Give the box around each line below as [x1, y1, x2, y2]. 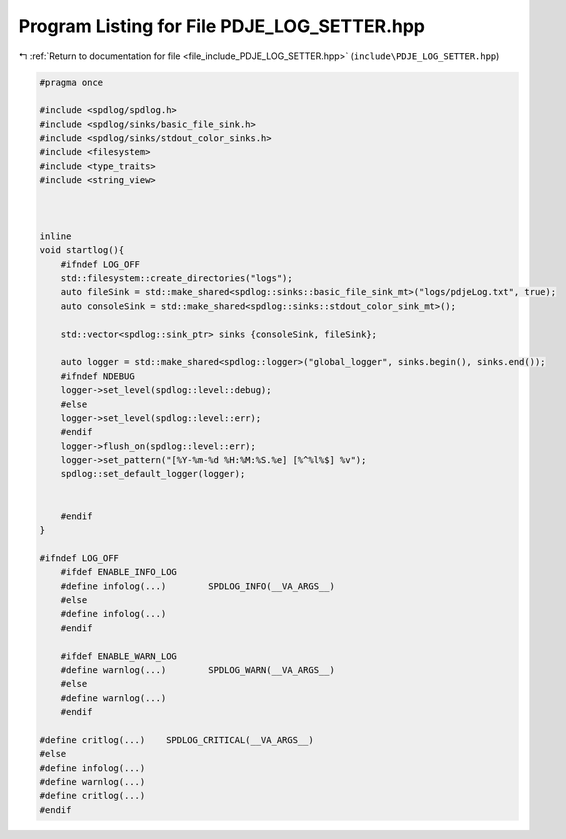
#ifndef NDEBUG [60, 370, 135, 382]
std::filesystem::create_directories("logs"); [60, 273, 294, 284]
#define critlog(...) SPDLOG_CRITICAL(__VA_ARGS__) [39, 734, 314, 745]
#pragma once [39, 76, 104, 88]
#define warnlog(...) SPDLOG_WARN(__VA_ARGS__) [60, 664, 335, 675]
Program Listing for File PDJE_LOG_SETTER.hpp [18, 15, 425, 37]
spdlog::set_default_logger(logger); [60, 468, 246, 480]
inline [39, 230, 72, 242]
